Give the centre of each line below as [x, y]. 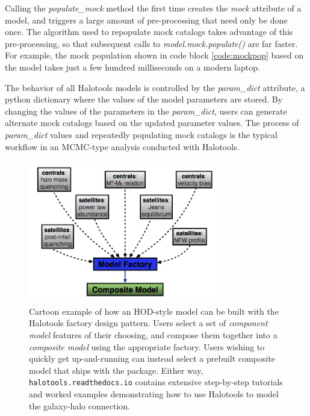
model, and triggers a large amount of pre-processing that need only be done [146, 20]
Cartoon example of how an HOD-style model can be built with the [154, 311]
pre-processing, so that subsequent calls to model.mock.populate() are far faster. [151, 43]
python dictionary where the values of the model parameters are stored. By [144, 99]
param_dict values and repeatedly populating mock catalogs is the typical [141, 134]
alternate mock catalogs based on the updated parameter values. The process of [152, 123]
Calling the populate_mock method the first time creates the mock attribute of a [153, 8]
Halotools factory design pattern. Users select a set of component [148, 323]
